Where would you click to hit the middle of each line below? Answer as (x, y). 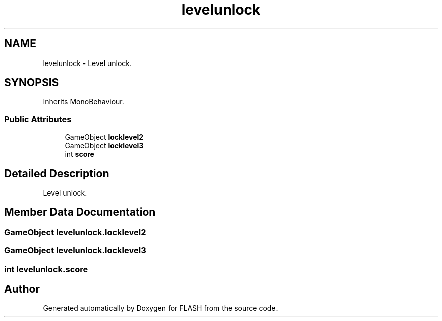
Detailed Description (57, 173)
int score (79, 154)
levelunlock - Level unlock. (88, 63)
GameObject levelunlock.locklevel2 (75, 232)
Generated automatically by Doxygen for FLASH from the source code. (160, 308)
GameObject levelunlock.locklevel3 (75, 251)
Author (22, 289)
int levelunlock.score (46, 269)
